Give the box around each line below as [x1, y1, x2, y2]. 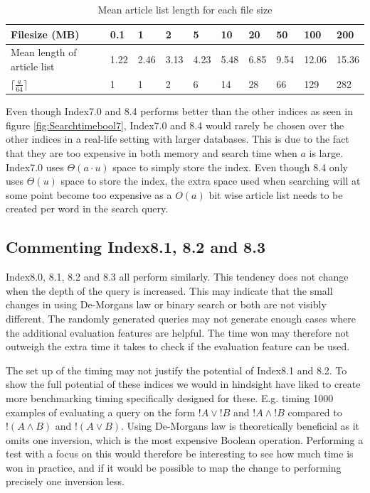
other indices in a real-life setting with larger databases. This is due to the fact [6, 131, 349, 146]
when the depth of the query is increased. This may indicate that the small [6, 283, 333, 298]
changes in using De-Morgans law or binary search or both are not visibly [6, 297, 327, 312]
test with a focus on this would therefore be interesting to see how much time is [6, 446, 354, 461]
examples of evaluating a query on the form [6, 404, 196, 419]
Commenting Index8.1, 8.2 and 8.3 [6, 236, 265, 258]
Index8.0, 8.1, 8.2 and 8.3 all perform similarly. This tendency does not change [6, 269, 349, 284]
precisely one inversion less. [6, 474, 125, 489]
